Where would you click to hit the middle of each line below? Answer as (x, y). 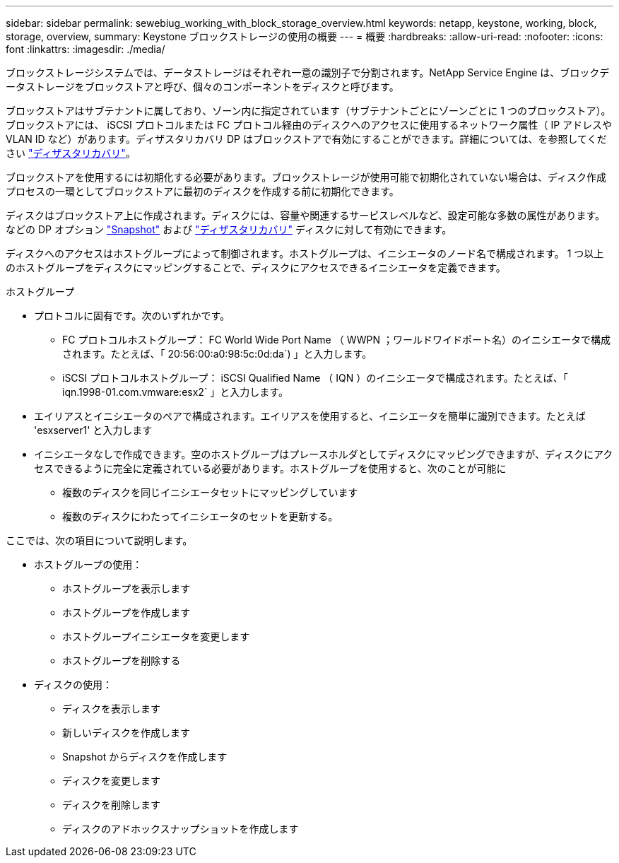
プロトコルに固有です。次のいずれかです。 (132, 316)
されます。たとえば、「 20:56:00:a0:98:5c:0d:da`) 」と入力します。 (217, 354)
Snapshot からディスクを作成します (145, 757)
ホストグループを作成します (126, 612)
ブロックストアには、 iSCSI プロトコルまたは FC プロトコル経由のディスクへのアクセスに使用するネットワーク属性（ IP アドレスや (309, 125)
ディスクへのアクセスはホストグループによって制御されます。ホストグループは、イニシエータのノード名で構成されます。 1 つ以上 (305, 253)
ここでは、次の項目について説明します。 (99, 540)
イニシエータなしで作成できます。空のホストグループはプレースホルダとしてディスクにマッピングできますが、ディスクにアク (324, 454)
